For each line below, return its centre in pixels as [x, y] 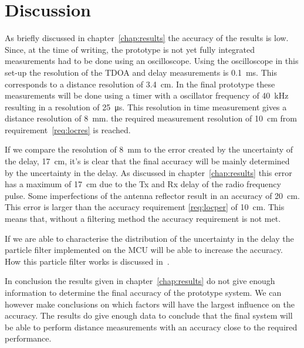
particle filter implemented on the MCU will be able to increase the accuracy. [144, 250]
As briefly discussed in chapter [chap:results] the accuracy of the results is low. [147, 38]
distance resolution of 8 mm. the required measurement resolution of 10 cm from [151, 118]
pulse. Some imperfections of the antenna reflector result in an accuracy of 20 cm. [152, 195]
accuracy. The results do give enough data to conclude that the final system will [149, 315]
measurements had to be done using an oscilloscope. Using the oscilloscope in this [152, 61]
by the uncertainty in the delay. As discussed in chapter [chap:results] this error [148, 172]
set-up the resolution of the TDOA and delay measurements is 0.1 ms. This [141, 72]
